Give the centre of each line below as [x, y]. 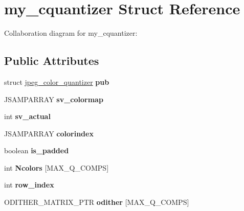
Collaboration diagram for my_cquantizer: [71, 33]
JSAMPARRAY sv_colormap [54, 99]
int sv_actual [27, 116]
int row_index [29, 185]
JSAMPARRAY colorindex [49, 133]
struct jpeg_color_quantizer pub [57, 81]
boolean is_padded [37, 150]
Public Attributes [52, 61]
